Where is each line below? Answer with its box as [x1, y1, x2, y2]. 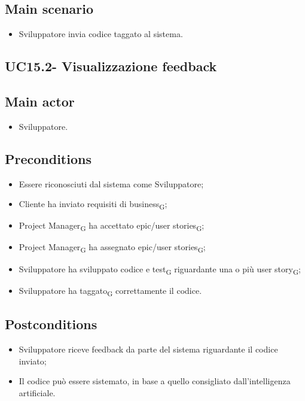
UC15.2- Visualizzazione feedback [5, 57, 217, 75]
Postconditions [5, 315, 97, 333]
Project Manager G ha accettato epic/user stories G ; [19, 219, 205, 233]
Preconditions [5, 149, 91, 168]
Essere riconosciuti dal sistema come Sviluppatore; [19, 177, 204, 190]
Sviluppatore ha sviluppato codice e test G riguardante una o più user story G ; [19, 262, 301, 277]
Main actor [5, 92, 75, 110]
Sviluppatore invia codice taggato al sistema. [19, 28, 183, 40]
